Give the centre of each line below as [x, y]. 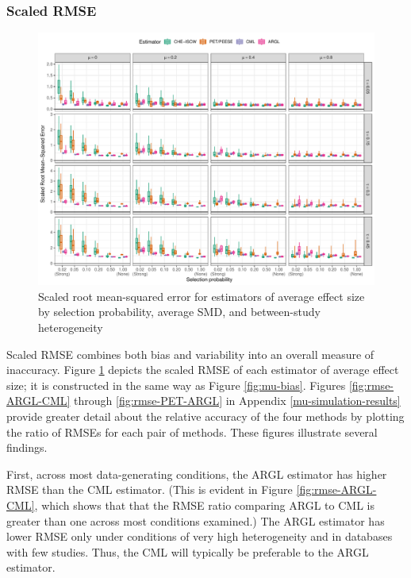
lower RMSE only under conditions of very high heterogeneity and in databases [200, 536]
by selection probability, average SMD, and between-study [179, 312]
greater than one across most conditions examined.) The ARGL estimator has [196, 520]
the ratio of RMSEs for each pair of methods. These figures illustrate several [192, 432]
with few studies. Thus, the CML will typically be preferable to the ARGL [188, 551]
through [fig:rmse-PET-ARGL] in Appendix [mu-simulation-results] [237, 401]
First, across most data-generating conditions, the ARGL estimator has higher [197, 474]
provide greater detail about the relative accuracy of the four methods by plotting [205, 416]
